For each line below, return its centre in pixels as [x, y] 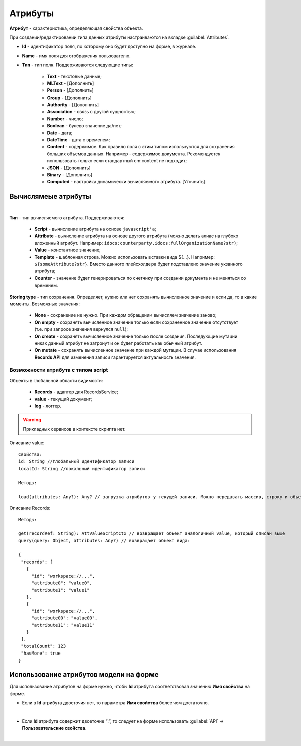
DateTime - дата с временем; [79, 140]
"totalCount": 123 [43, 646]
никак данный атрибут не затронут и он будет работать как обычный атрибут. [118, 343]
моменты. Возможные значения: [45, 304]
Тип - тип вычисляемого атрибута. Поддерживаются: [67, 217]
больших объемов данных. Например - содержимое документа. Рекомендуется [134, 154]
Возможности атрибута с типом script [59, 370]
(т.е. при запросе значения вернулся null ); [81, 329]
